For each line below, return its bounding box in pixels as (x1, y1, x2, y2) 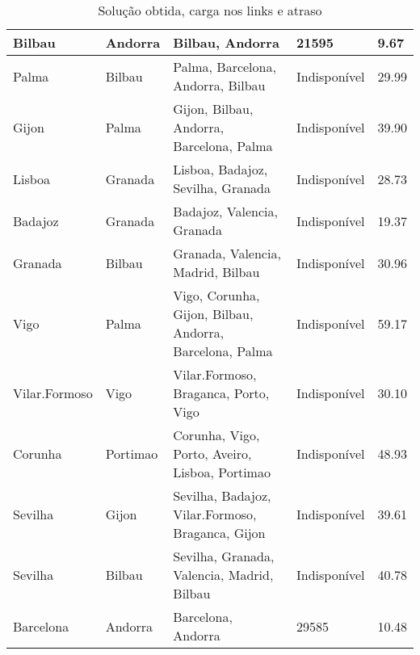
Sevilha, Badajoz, (173, 486, 271, 505)
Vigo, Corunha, (173, 286, 260, 304)
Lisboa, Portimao (173, 463, 271, 481)
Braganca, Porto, (173, 384, 270, 402)
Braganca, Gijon (173, 523, 266, 542)
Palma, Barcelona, (173, 57, 276, 76)
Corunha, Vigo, (173, 426, 260, 444)
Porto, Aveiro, (173, 444, 252, 463)
